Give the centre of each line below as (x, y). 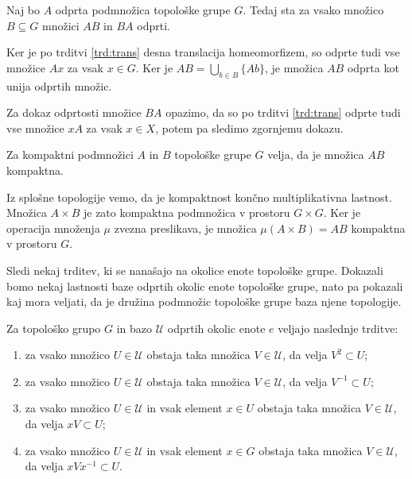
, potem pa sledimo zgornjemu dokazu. (249, 127)
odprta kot (373, 67)
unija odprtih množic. (59, 85)
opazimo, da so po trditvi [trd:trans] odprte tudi (283, 112)
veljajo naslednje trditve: (338, 328)
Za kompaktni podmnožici (70, 155)
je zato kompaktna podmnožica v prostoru (187, 212)
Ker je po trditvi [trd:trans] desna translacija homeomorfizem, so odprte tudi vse (203, 52)
